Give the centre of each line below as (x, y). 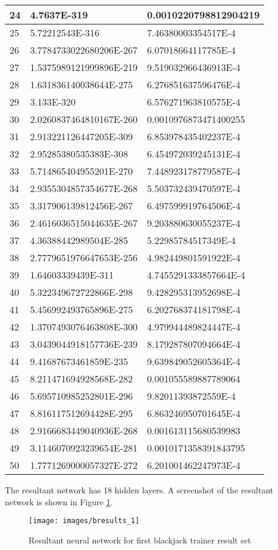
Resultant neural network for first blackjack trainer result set (140, 540)
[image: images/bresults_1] (84, 521)
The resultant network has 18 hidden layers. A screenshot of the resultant (139, 490)
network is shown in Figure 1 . (59, 501)
